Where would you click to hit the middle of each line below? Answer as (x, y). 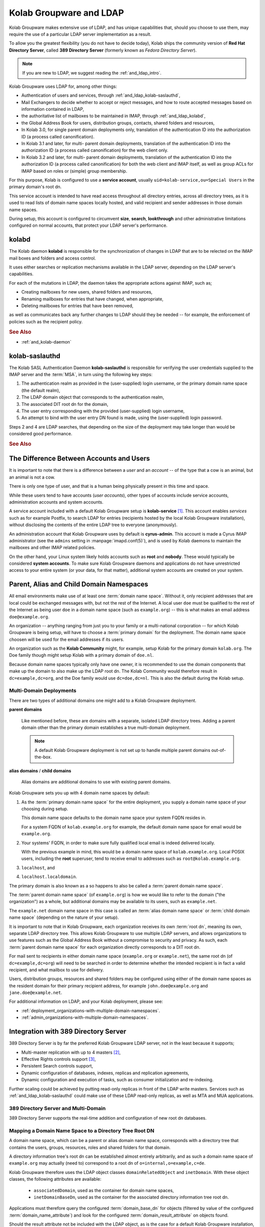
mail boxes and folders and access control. (53, 258)
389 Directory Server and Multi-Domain (57, 1108)
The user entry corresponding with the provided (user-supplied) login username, (103, 411)
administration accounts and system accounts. (56, 502)
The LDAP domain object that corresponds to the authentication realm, (93, 397)
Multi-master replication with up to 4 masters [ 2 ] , (71, 1052)
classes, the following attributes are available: (55, 1179)
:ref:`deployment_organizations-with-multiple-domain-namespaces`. (91, 1011)
